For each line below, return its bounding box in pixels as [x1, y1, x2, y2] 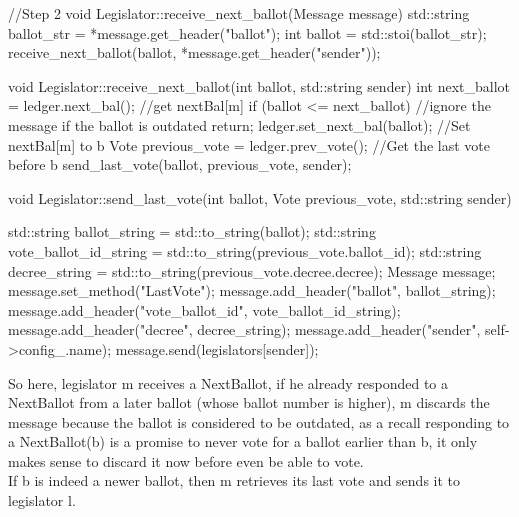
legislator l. [8, 490, 76, 511]
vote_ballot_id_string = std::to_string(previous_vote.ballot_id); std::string [8, 240, 482, 261]
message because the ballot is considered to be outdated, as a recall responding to [8, 411, 510, 432]
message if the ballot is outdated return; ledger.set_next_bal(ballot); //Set [8, 114, 471, 135]
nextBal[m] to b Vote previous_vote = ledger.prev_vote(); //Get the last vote [8, 134, 490, 155]
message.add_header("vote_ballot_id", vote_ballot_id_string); [8, 299, 401, 320]
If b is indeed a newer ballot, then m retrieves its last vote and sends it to [8, 470, 461, 491]
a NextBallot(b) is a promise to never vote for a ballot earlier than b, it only [8, 431, 478, 452]
